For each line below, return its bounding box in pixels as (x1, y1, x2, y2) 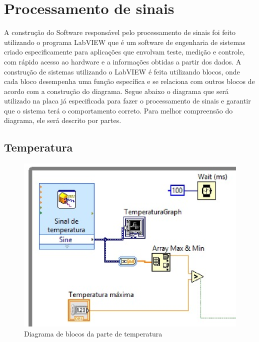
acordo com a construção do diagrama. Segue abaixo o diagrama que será (4, 85, 229, 96)
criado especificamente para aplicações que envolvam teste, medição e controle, (4, 46, 245, 57)
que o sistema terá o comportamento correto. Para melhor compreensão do (4, 105, 233, 115)
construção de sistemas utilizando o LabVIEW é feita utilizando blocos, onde (4, 66, 240, 76)
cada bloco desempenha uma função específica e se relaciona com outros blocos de (4, 76, 255, 86)
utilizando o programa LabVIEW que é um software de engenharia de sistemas (4, 36, 245, 47)
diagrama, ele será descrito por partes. (4, 115, 121, 125)
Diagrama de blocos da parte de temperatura (24, 328, 162, 338)
